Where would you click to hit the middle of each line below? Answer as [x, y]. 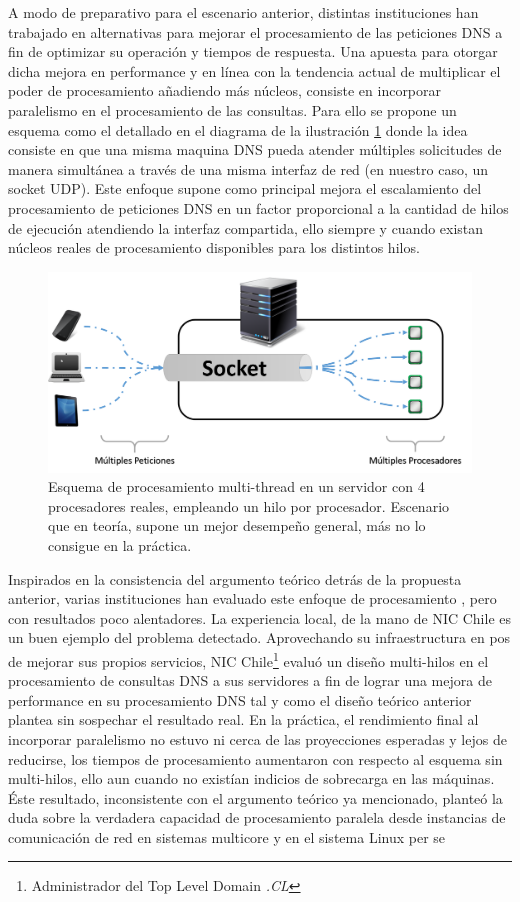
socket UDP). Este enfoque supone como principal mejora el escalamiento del [245, 188]
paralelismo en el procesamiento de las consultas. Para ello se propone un [232, 109]
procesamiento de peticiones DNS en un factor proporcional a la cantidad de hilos [258, 207]
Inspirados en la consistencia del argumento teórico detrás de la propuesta [235, 578]
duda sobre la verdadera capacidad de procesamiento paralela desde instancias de [257, 817]
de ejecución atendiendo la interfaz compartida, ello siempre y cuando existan [246, 227]
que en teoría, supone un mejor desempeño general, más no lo [237, 525]
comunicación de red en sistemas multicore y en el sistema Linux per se [227, 836]
